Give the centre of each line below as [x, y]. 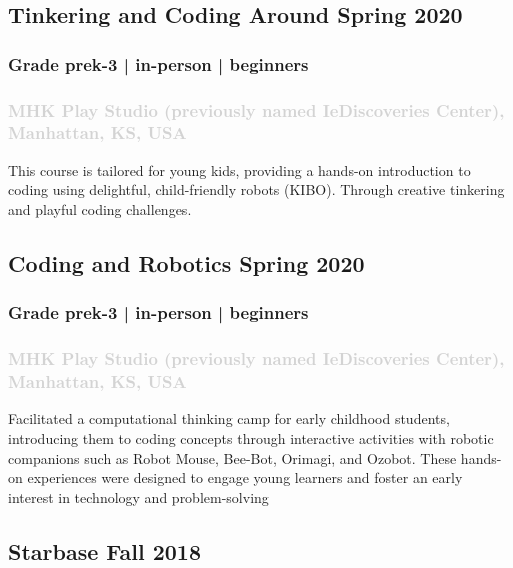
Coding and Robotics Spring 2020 [186, 262]
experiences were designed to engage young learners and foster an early [245, 477]
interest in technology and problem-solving [138, 496]
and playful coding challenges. [100, 208]
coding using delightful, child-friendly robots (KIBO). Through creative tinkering [256, 189]
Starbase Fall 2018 [104, 550]
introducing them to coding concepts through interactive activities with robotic [251, 437]
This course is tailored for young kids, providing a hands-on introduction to [239, 169]
